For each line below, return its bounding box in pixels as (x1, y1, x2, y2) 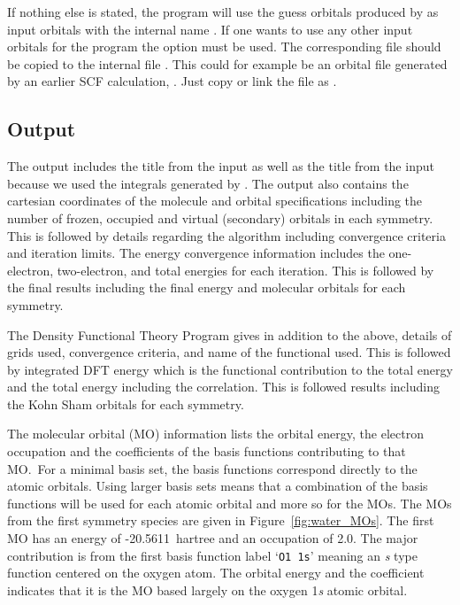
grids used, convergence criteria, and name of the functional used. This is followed (7, 343, 451, 361)
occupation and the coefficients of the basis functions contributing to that (7, 442, 406, 461)
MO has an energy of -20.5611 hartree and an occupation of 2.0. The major (7, 529, 418, 547)
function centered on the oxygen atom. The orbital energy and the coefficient (7, 563, 425, 582)
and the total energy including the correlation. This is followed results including (7, 377, 440, 396)
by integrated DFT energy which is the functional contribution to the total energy (7, 360, 453, 378)
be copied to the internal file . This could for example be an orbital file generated (7, 54, 448, 73)
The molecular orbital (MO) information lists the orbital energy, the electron (7, 424, 424, 443)
